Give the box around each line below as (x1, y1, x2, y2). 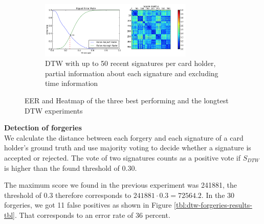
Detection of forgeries (4, 122, 82, 133)
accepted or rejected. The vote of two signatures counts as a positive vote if (4, 152, 241, 163)
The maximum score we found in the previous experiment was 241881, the (4, 180, 237, 190)
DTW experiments (25, 105, 83, 116)
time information (45, 78, 98, 88)
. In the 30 (201, 189, 235, 200)
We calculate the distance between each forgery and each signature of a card (4, 132, 244, 143)
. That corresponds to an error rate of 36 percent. (15, 209, 170, 220)
